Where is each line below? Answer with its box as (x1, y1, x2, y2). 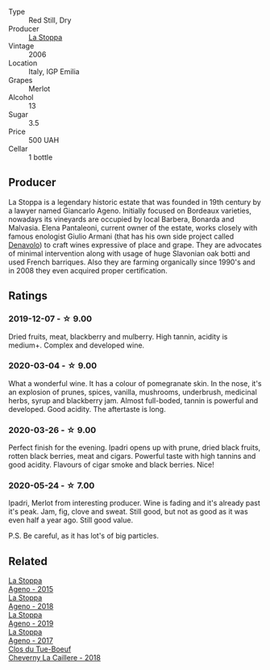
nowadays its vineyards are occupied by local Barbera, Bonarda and (8, 214, 235, 224)
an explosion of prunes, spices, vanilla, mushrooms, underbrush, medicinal (8, 387, 258, 397)
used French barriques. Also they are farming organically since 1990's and (8, 257, 255, 267)
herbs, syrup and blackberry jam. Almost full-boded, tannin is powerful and (8, 395, 259, 406)
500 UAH (28, 135, 60, 144)
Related (8, 554, 48, 568)
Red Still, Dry (28, 15, 72, 25)
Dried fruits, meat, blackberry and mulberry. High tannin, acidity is (8, 331, 228, 341)
